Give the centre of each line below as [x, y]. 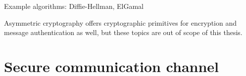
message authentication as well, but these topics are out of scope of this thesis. [123, 32]
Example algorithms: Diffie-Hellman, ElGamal [74, 6]
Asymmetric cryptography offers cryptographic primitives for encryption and [121, 22]
